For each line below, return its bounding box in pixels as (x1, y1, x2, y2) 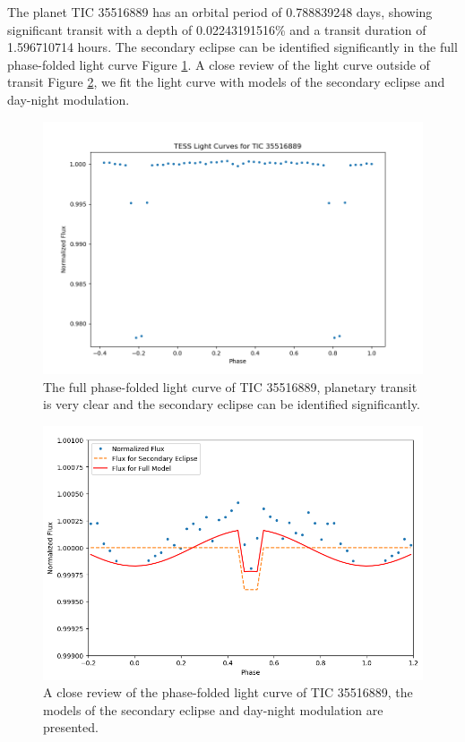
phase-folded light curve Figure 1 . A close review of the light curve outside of (7, 55, 430, 73)
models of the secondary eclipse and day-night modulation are (43, 700, 383, 719)
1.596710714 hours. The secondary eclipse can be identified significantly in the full (7, 38, 458, 56)
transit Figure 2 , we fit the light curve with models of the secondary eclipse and (7, 72, 445, 91)
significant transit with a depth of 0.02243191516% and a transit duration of (7, 20, 426, 38)
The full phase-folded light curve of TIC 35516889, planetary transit (43, 377, 418, 396)
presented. (43, 718, 99, 737)
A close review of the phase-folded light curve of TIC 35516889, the (43, 683, 413, 702)
